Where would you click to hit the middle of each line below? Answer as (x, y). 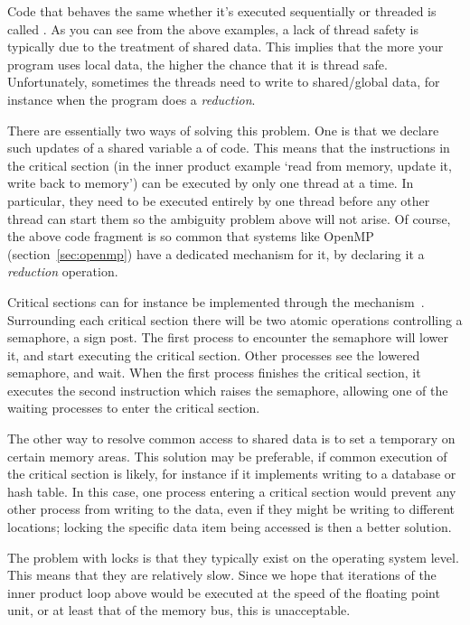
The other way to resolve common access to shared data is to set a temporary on (231, 438)
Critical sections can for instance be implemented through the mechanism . (216, 301)
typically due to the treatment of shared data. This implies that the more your (226, 47)
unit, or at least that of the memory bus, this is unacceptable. (179, 610)
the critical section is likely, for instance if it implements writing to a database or (232, 474)
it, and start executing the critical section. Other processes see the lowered (214, 354)
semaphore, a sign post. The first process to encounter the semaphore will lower (228, 337)
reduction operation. (63, 271)
